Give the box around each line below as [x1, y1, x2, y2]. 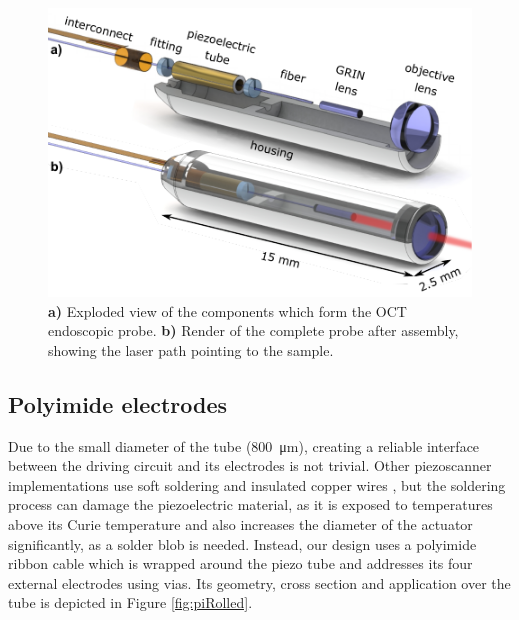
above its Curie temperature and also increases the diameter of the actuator [8, 513, 473, 534]
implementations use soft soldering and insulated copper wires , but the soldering [8, 474, 506, 495]
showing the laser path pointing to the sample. [48, 339, 334, 360]
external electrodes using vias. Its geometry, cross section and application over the [8, 572, 511, 593]
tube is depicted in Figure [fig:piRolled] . [8, 592, 253, 613]
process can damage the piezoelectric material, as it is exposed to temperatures [8, 494, 493, 515]
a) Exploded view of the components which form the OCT [48, 300, 407, 321]
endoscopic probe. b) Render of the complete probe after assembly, [48, 320, 459, 341]
